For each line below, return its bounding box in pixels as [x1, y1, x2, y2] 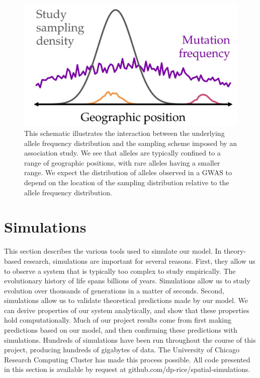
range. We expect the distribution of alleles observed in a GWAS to [24, 167, 232, 178]
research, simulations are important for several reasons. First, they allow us [23, 255, 255, 266]
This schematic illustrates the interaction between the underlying [24, 128, 225, 138]
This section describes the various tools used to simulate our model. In [4, 246, 222, 256]
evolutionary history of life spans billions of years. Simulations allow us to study [4, 275, 250, 286]
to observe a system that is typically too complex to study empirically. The [4, 265, 236, 276]
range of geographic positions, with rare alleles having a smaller [24, 157, 220, 168]
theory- [224, 246, 246, 256]
